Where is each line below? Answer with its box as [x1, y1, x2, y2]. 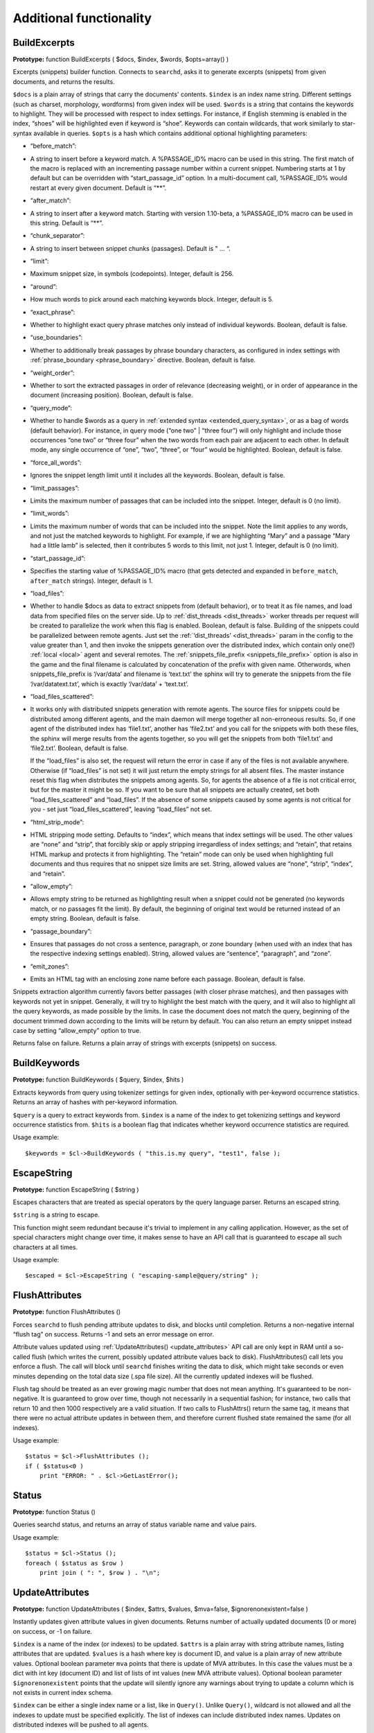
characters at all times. [12, 1243, 78, 1251]
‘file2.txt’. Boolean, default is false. [30, 744, 128, 752]
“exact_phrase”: [30, 308, 75, 316]
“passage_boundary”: [30, 927, 92, 935]
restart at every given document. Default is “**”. [30, 184, 167, 192]
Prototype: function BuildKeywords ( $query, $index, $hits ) [12, 1075, 184, 1084]
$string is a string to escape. [12, 1210, 100, 1219]
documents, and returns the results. [12, 77, 115, 86]
